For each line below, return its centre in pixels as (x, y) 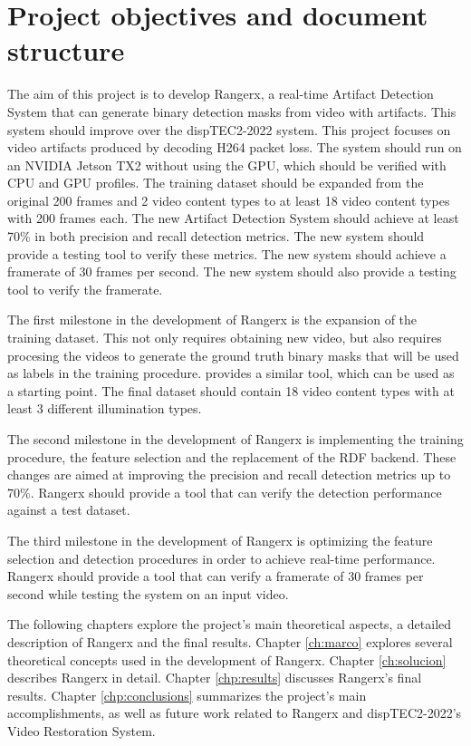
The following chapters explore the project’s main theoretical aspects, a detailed (230, 624)
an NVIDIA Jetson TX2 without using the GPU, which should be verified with (227, 165)
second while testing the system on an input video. (148, 593)
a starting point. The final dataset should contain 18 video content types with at (231, 390)
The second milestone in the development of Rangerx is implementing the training (235, 439)
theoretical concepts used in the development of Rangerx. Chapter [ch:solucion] (227, 659)
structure (66, 50)
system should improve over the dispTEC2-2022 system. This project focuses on (229, 129)
